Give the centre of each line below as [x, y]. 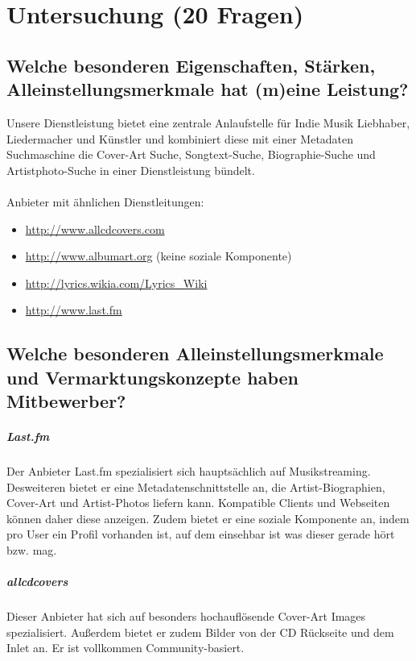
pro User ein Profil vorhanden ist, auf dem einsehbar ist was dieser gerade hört [201, 534]
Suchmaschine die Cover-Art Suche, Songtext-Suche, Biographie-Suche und [191, 154]
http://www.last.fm [74, 310]
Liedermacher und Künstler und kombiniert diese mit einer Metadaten [180, 138]
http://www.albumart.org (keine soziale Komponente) [159, 256]
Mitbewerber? [66, 401]
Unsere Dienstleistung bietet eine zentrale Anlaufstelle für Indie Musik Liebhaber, [208, 122]
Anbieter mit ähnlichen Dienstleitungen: [105, 201]
